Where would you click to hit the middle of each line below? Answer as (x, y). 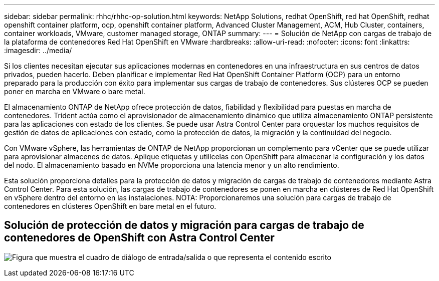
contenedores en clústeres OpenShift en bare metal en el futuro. (110, 206)
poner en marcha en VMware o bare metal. (75, 91)
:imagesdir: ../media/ (38, 50)
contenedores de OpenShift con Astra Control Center (139, 238)
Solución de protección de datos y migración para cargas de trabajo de (184, 225)
